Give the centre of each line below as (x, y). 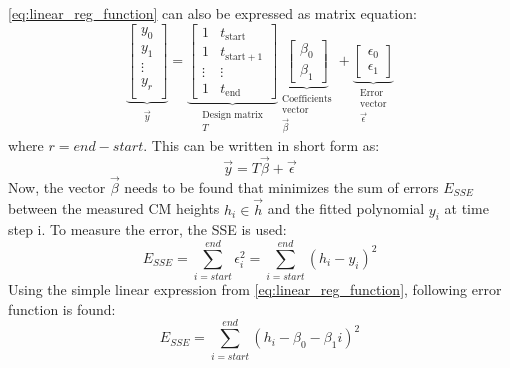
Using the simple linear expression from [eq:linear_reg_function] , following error (255, 289)
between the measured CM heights (114, 208)
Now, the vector (57, 186)
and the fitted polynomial (346, 208)
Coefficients (307, 99)
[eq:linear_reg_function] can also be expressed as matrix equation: (212, 13)
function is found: (62, 308)
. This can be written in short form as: (261, 144)
